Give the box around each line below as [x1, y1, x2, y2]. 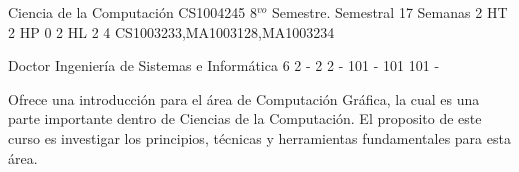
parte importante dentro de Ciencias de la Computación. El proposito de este [8, 108, 482, 129]
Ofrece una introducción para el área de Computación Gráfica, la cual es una [8, 88, 480, 109]
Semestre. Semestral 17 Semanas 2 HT [271, 2, 508, 22]
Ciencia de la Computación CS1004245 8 [8, 2, 257, 22]
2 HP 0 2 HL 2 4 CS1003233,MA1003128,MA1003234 [8, 21, 335, 42]
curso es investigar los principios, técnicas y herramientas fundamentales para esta [8, 127, 511, 148]
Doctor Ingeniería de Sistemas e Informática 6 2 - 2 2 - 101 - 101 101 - [8, 55, 440, 76]
